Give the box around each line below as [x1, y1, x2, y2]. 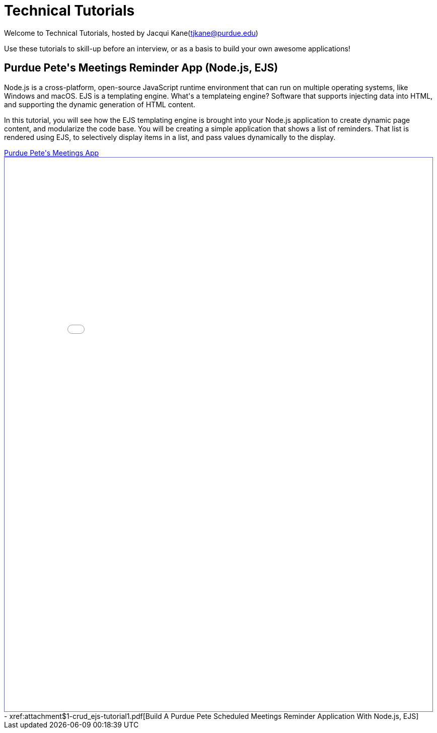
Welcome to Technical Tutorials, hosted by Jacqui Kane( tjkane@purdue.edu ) [4, 28, 258, 37]
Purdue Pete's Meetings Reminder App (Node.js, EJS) [4, 61, 278, 75]
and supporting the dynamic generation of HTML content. [4, 100, 195, 109]
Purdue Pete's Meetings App [4, 148, 99, 157]
